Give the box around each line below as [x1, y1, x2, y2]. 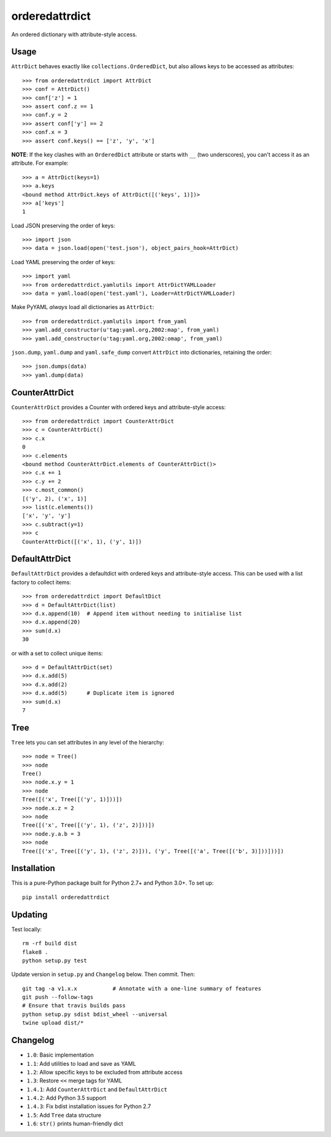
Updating [11, 909, 48, 920]
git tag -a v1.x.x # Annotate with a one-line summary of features [22, 985, 262, 992]
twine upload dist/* [22, 1020, 84, 1026]
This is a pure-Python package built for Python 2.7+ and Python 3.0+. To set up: [11, 879, 214, 887]
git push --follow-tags [22, 994, 94, 1001]
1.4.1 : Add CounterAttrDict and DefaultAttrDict [26, 1085, 168, 1093]
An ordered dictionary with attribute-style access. [11, 31, 137, 38]
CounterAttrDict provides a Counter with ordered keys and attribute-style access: [11, 403, 226, 411]
